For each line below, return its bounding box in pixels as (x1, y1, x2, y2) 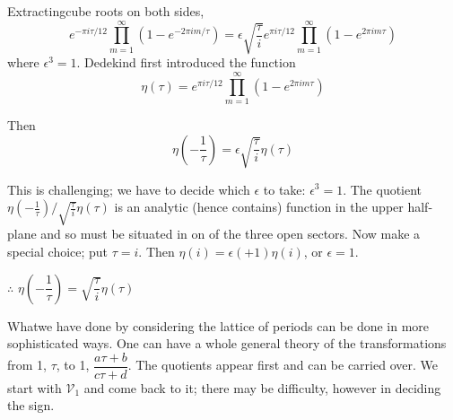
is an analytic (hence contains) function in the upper (114, 197, 404, 216)
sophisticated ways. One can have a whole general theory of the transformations (7, 334, 447, 353)
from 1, (7, 355, 47, 374)
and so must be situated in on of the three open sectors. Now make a (40, 224, 421, 243)
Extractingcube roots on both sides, (7, 2, 205, 20)
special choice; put (7, 241, 109, 260)
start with (7, 378, 62, 397)
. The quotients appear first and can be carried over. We (127, 355, 438, 374)
